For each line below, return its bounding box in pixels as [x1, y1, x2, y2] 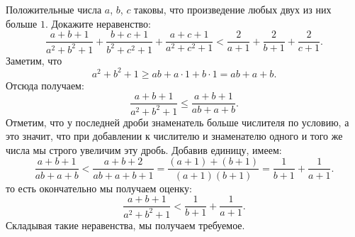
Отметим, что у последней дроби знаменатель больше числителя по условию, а [6, 114, 349, 129]
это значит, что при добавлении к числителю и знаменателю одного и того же [6, 128, 343, 143]
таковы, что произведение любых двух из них [134, 2, 332, 16]
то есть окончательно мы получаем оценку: [6, 180, 192, 195]
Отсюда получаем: [6, 77, 84, 92]
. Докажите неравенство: [45, 16, 151, 31]
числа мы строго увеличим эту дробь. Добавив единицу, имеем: [6, 142, 282, 157]
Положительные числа [6, 2, 102, 16]
